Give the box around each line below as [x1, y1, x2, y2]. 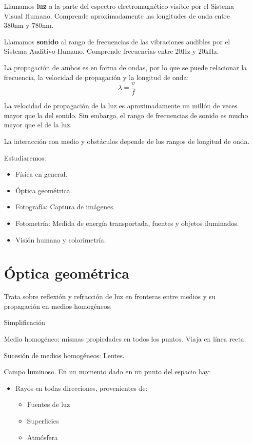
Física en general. [15, 169, 68, 179]
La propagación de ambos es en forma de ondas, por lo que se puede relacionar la [4, 62, 247, 72]
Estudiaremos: [4, 152, 46, 162]
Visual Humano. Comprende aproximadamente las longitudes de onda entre [4, 10, 230, 20]
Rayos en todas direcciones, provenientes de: [15, 383, 148, 393]
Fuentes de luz [27, 399, 70, 409]
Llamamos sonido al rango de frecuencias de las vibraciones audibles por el [4, 36, 230, 46]
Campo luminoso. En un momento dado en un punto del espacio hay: [4, 366, 211, 377]
